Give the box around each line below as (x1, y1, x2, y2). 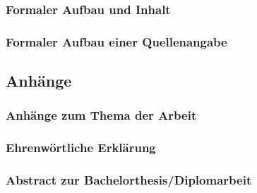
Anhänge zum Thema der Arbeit (6, 106, 197, 124)
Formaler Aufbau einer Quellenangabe (6, 32, 227, 50)
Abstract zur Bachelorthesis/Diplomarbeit (6, 171, 252, 189)
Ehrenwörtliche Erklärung (6, 139, 156, 156)
